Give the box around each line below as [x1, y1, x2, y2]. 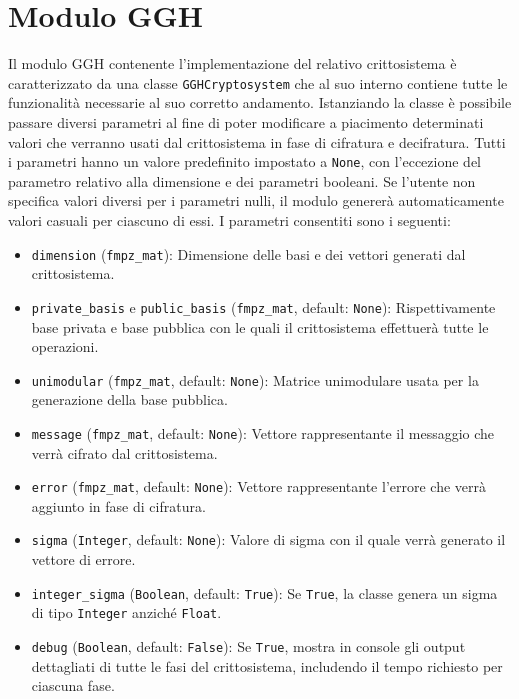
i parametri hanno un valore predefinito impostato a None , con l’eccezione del [8, 151, 481, 172]
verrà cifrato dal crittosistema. [31, 442, 218, 463]
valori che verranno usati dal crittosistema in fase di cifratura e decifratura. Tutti [8, 131, 506, 152]
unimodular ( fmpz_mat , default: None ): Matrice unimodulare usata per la [31, 369, 479, 390]
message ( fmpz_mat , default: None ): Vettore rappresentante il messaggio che [31, 422, 495, 443]
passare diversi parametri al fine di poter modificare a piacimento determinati [8, 111, 484, 132]
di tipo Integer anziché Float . [31, 602, 222, 623]
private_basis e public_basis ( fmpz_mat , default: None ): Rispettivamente [31, 296, 496, 317]
